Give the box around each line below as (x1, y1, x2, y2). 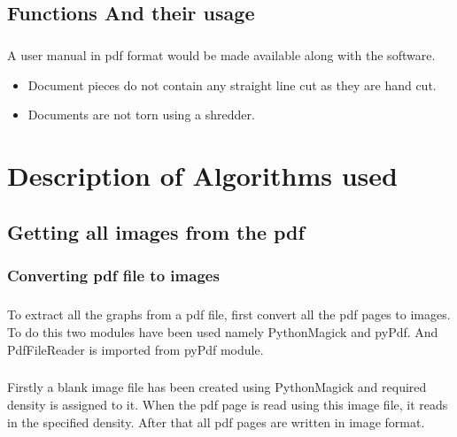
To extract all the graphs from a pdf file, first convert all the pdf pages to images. (7, 305, 451, 324)
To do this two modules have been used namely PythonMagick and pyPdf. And (7, 322, 438, 341)
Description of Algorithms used (7, 157, 398, 194)
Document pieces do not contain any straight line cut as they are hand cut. (27, 75, 437, 94)
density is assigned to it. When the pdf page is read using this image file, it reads (7, 395, 448, 414)
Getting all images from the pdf (7, 218, 305, 245)
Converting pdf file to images (7, 264, 220, 287)
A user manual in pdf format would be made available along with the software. (7, 46, 436, 65)
